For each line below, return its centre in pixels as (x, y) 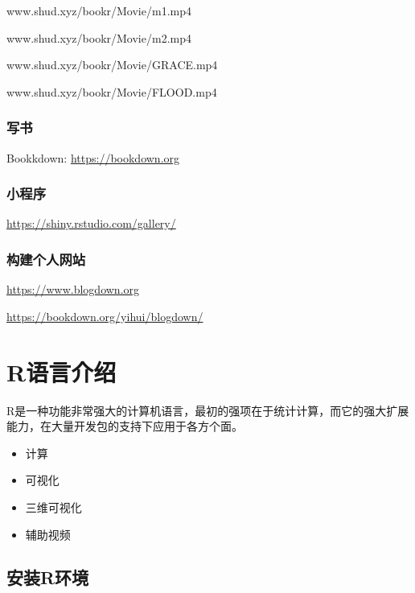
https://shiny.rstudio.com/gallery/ (91, 223)
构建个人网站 (46, 259)
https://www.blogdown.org (73, 289)
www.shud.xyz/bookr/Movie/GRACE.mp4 (112, 65)
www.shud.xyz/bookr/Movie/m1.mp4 (99, 10)
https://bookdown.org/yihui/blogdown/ (105, 316)
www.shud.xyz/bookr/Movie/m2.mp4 (99, 37)
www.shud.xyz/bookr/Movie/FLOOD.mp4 (112, 91)
